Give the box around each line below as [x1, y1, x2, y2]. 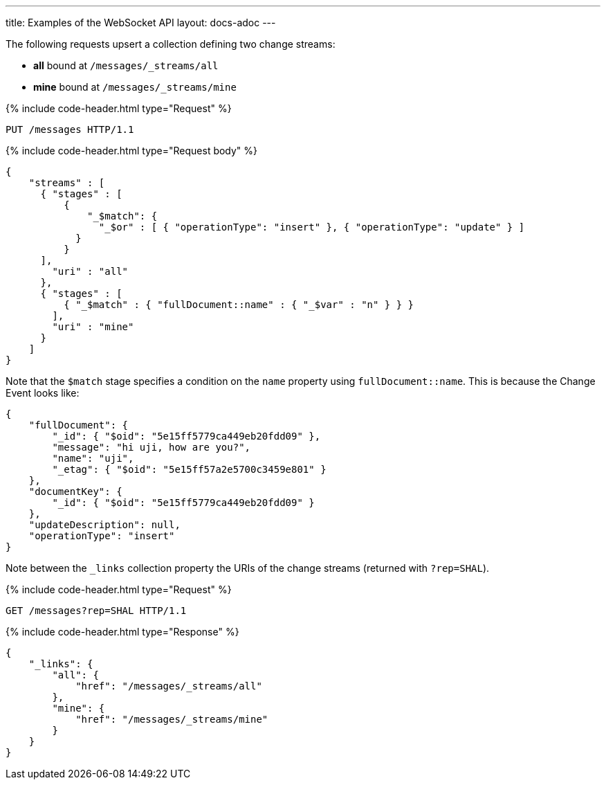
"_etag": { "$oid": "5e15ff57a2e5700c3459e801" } [52, 464, 327, 475]
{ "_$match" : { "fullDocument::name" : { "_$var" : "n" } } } [64, 299, 414, 310]
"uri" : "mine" [52, 321, 134, 332]
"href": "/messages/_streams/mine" [75, 714, 268, 725]
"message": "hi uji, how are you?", [52, 442, 251, 453]
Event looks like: [6, 387, 80, 399]
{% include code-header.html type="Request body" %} [6, 145, 258, 156]
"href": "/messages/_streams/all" [75, 680, 262, 692]
